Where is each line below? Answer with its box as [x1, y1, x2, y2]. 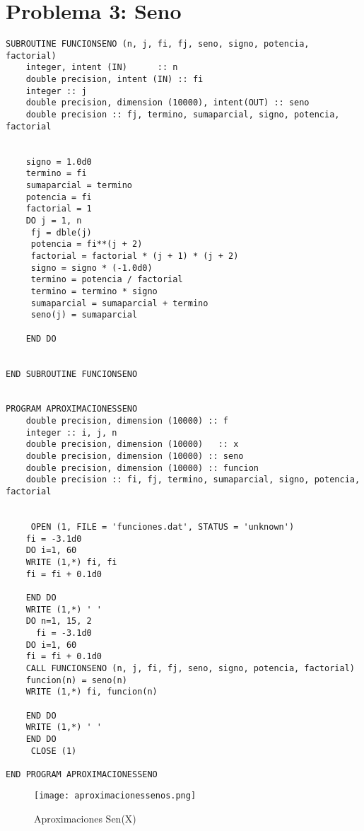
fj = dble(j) [30, 227, 92, 238]
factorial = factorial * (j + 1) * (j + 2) [30, 250, 239, 261]
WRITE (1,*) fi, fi [25, 557, 117, 567]
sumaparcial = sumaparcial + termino [30, 298, 209, 308]
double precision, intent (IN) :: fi [25, 74, 204, 85]
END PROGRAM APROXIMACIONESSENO [6, 769, 158, 779]
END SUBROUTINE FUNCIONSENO [6, 368, 138, 379]
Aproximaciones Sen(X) [34, 811, 136, 826]
